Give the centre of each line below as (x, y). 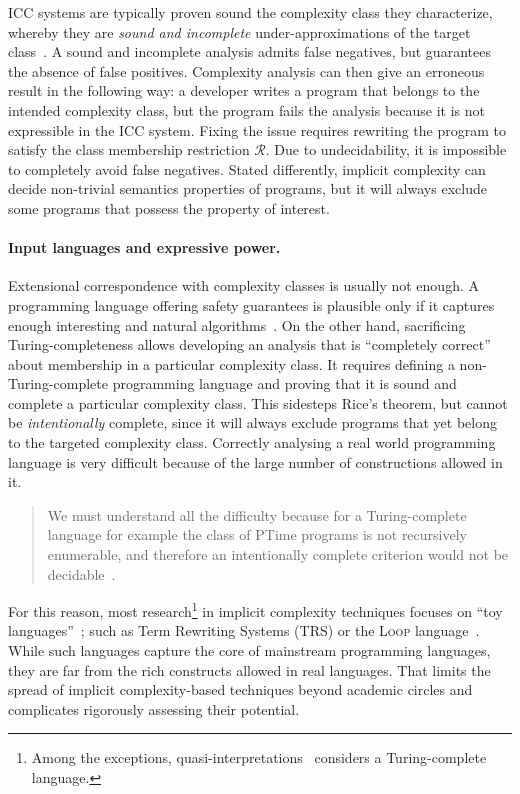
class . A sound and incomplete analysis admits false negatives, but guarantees (249, 51)
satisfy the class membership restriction (129, 149)
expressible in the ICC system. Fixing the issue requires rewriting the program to (257, 129)
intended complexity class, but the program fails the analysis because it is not (246, 109)
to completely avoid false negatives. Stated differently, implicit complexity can (247, 168)
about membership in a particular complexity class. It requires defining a (231, 363)
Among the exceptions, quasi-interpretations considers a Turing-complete (259, 757)
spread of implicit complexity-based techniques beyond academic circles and (240, 689)
